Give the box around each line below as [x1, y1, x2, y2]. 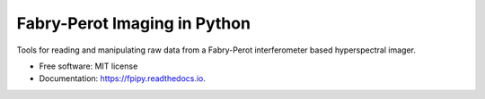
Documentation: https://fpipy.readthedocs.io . [39, 73, 207, 84]
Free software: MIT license [39, 61, 138, 71]
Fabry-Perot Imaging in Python [16, 13, 251, 33]
